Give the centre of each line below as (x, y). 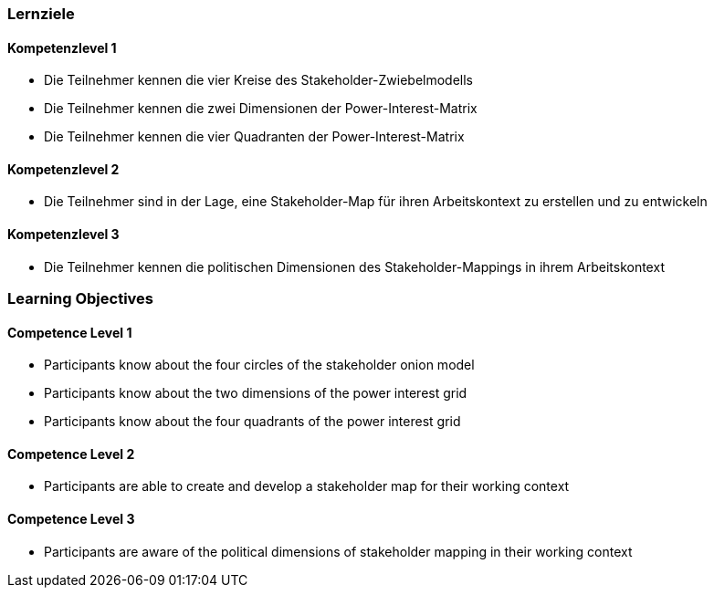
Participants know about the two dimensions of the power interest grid (256, 393)
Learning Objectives (81, 299)
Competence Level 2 (71, 454)
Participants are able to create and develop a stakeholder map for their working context (307, 486)
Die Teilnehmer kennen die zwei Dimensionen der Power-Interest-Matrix (261, 109)
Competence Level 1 (70, 332)
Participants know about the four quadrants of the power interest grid (252, 422)
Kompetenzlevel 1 (62, 47)
